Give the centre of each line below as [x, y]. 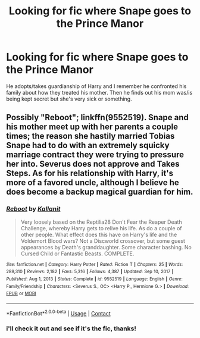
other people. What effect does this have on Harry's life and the [99, 234]
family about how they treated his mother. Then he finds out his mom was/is [99, 92]
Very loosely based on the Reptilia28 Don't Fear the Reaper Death [101, 222]
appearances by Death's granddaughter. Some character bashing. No [106, 247]
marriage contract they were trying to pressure [95, 155]
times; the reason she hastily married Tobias [90, 136]
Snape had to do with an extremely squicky [88, 145]
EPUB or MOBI [21, 294]
